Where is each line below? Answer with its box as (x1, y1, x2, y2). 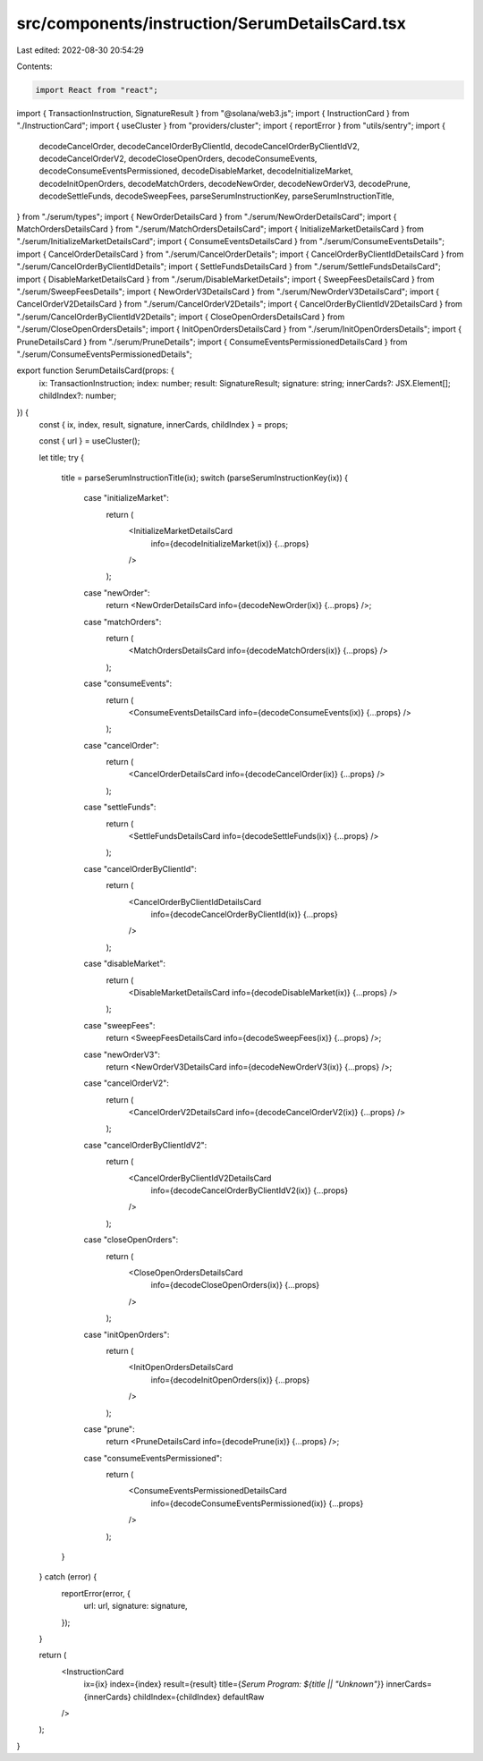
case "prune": (83, 1423, 135, 1435)
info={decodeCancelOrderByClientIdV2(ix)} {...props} (150, 1185, 349, 1196)
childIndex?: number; (38, 390, 116, 402)
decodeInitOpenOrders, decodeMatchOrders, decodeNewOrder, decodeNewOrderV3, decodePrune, (38, 178, 411, 189)
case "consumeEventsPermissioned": (83, 1452, 223, 1463)
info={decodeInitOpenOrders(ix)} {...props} (150, 1374, 310, 1385)
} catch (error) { (38, 1571, 97, 1582)
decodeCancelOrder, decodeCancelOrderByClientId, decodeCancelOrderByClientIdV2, (38, 140, 360, 151)
